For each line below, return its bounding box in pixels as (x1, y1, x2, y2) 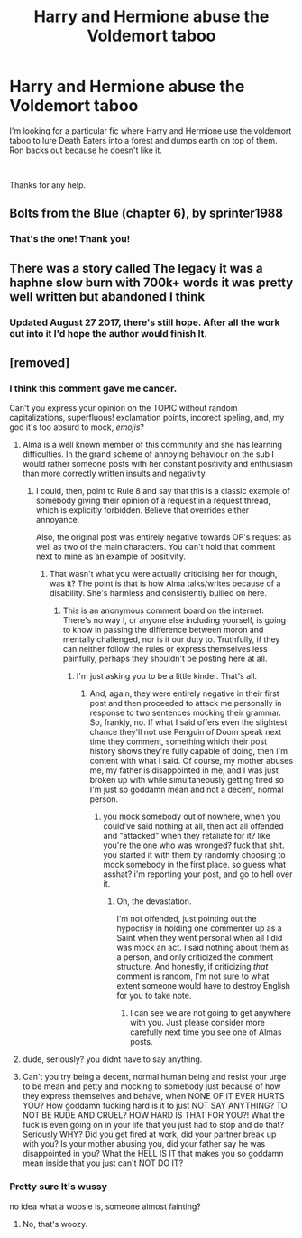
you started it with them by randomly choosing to (103, 850, 286, 861)
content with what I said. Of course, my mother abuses (89, 756, 294, 767)
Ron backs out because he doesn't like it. (9, 144, 162, 155)
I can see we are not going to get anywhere (130, 1008, 291, 1019)
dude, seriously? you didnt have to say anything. (22, 1054, 203, 1065)
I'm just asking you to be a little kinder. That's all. (76, 671, 258, 682)
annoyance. (35, 515, 80, 526)
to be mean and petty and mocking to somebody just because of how (22, 1081, 281, 1092)
